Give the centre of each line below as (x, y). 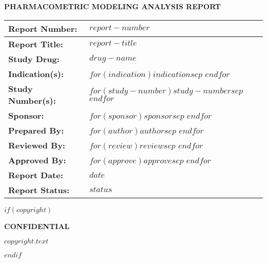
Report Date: (36, 175)
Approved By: (37, 160)
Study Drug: (34, 59)
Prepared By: (36, 130)
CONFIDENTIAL (37, 226)
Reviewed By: (37, 145)
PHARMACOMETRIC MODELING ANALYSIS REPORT (113, 6)
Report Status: (39, 190)
